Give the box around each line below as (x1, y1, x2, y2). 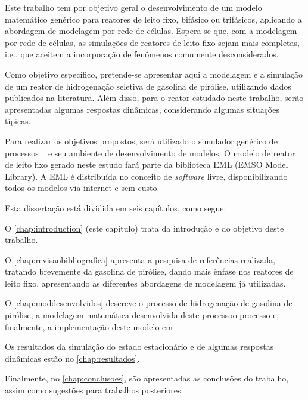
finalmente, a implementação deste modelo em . (5, 320, 182, 333)
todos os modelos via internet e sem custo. (5, 181, 160, 194)
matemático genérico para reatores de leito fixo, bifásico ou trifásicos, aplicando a (5, 13, 302, 25)
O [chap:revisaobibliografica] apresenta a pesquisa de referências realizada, (5, 253, 276, 266)
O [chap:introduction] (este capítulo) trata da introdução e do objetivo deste (5, 221, 284, 234)
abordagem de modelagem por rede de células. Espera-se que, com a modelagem (5, 24, 297, 37)
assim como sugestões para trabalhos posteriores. (5, 384, 183, 396)
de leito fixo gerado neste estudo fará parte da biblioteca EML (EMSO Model (5, 158, 288, 171)
